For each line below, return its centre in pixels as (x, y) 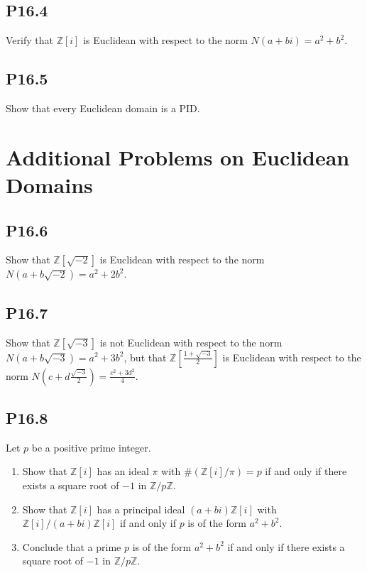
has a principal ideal (141, 509)
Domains (49, 184)
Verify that (29, 40)
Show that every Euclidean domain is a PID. (103, 108)
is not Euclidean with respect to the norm (191, 342)
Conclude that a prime (72, 546)
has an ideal (123, 471)
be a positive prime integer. (91, 447)
